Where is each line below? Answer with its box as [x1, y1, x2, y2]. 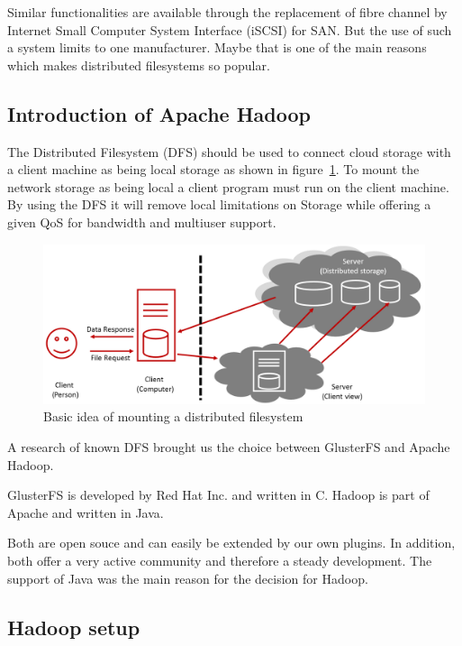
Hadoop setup [7, 613, 140, 641]
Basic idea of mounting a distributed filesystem [43, 407, 303, 426]
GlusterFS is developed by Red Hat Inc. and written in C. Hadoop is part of [7, 485, 430, 504]
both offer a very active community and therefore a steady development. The [7, 550, 432, 569]
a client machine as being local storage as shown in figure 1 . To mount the [7, 160, 420, 179]
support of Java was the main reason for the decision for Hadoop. [7, 568, 368, 587]
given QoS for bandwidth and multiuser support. [7, 212, 276, 231]
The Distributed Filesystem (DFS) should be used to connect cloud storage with [7, 142, 451, 161]
